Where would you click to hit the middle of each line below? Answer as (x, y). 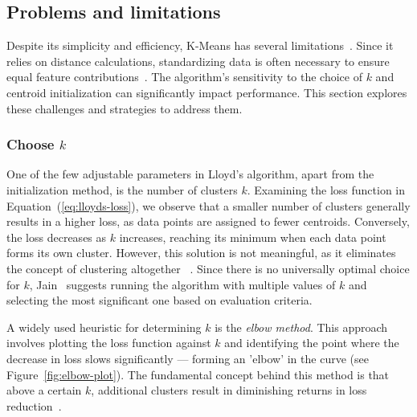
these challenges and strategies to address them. (125, 108)
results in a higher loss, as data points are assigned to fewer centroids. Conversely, (208, 221)
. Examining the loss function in (326, 189)
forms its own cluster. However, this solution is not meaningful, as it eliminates (201, 253)
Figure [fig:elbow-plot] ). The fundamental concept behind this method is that (198, 374)
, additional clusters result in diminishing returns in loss (229, 390)
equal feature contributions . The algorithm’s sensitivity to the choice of (184, 77)
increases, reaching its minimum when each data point (253, 237)
